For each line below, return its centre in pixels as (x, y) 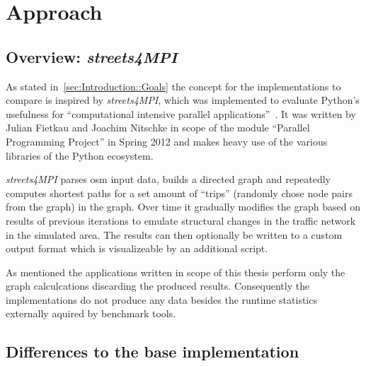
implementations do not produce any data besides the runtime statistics (161, 299)
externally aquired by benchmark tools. (91, 313)
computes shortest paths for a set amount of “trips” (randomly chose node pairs (179, 193)
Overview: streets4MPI (92, 56)
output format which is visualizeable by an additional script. (137, 248)
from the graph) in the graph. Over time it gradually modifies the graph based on (183, 207)
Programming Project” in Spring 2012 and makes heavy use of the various (167, 141)
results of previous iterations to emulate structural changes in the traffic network (181, 220)
